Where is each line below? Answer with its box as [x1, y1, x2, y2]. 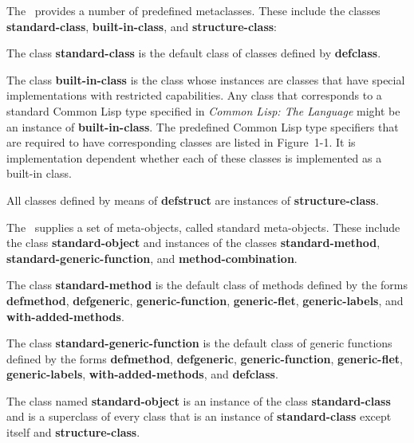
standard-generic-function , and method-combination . [6, 249, 298, 266]
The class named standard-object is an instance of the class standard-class [6, 392, 391, 409]
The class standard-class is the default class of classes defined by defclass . [6, 45, 381, 61]
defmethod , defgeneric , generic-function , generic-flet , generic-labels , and [6, 292, 404, 308]
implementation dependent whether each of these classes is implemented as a [6, 149, 382, 166]
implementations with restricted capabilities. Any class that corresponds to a [6, 87, 382, 104]
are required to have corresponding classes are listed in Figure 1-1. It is [6, 134, 356, 151]
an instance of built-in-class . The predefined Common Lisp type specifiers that [6, 118, 399, 135]
